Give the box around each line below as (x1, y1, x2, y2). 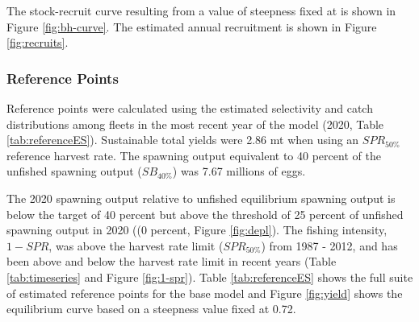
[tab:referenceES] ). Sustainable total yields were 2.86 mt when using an (6, 131, 359, 148)
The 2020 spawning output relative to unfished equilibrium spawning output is (6, 189, 396, 206)
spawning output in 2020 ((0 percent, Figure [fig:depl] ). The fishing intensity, (6, 221, 388, 238)
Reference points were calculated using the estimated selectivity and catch (6, 100, 373, 116)
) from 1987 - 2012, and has (261, 237, 398, 254)
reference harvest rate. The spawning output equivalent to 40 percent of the (6, 147, 381, 163)
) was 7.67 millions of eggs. (172, 163, 306, 180)
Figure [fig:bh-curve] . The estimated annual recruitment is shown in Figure (6, 18, 377, 35)
